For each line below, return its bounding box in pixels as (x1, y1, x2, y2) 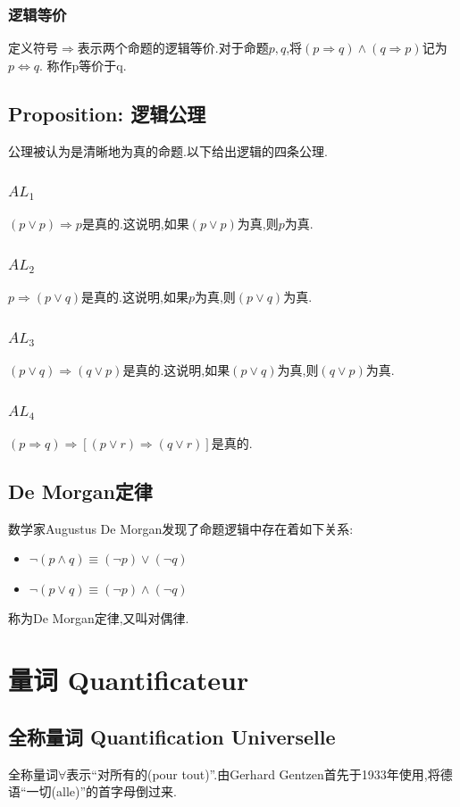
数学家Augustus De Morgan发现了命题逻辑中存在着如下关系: (8, 519, 354, 537)
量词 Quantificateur (8, 661, 249, 698)
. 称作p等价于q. (39, 55, 127, 74)
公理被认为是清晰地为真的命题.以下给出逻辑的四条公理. (8, 141, 328, 160)
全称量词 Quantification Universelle (8, 722, 336, 750)
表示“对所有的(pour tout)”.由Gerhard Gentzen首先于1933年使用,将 (66, 764, 440, 783)
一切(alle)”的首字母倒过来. (26, 782, 177, 801)
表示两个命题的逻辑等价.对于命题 (77, 38, 269, 57)
